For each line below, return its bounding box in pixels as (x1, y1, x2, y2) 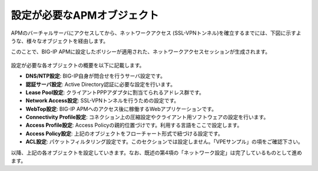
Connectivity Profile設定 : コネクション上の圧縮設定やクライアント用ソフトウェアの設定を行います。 (25, 113, 269, 120)
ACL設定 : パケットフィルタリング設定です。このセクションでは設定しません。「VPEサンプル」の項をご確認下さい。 (25, 138, 303, 145)
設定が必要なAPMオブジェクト (11, 9, 159, 22)
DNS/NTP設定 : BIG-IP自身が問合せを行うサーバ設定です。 (25, 72, 166, 79)
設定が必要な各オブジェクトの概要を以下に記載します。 (11, 62, 145, 69)
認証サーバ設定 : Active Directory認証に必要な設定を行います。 (25, 81, 176, 88)
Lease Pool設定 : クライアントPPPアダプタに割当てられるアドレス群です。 (25, 89, 204, 96)
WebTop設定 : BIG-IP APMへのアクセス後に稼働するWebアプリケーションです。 (25, 105, 217, 112)
